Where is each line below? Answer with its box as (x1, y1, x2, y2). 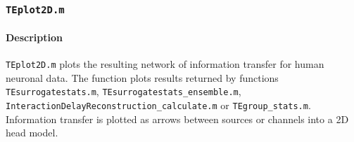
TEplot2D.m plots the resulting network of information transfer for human (6, 57, 324, 71)
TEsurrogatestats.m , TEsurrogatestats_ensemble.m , (6, 84, 241, 99)
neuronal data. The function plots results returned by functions (6, 70, 279, 85)
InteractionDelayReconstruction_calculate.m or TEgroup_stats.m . (6, 98, 311, 113)
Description (6, 30, 63, 44)
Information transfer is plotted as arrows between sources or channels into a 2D (6, 111, 349, 126)
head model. (6, 125, 58, 140)
